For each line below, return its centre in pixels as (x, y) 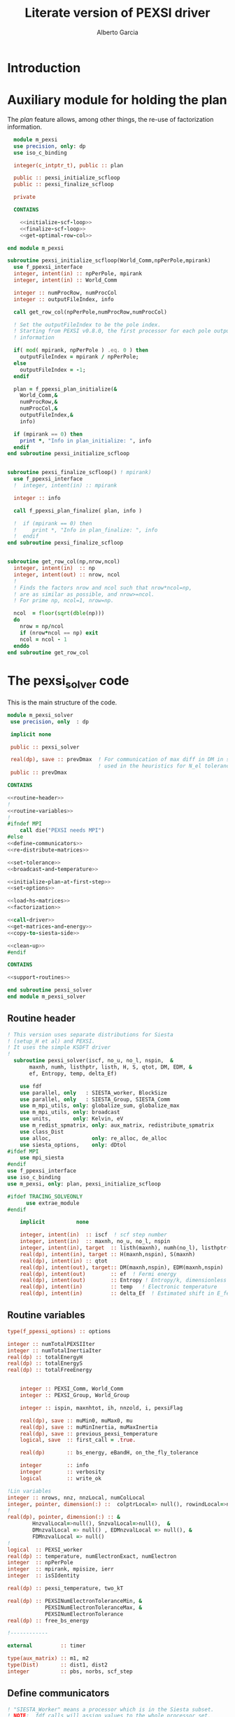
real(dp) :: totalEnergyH (45, 1357)
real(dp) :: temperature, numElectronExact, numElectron (92, 1556)
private (25, 197)
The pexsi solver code (68, 682)
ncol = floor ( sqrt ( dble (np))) (59, 613)
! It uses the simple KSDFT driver (59, 1048)
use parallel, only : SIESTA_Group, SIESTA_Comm (95, 1099)
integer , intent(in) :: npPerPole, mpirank (78, 274)
